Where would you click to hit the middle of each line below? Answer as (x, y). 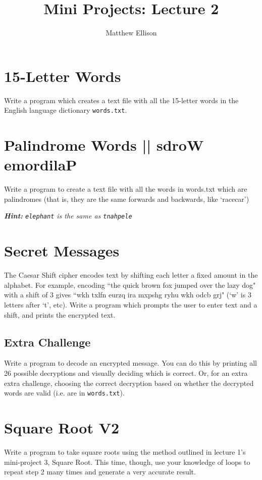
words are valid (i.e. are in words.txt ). (64, 393)
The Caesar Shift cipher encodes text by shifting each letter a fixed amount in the (131, 275)
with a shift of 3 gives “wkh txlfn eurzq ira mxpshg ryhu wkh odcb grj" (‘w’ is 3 (128, 295)
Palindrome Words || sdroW (104, 145)
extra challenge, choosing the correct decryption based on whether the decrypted (129, 383)
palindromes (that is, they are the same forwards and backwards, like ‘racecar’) (127, 199)
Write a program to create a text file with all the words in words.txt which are (126, 189)
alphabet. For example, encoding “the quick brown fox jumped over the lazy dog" (130, 285)
